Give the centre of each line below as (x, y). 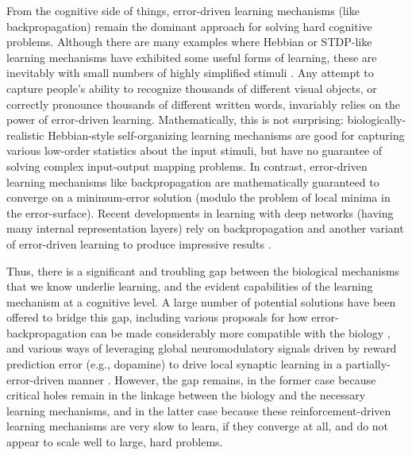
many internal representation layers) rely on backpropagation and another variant (205, 228)
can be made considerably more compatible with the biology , (240, 332)
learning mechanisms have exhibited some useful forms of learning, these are (192, 57)
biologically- (377, 120)
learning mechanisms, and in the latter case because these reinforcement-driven (199, 410)
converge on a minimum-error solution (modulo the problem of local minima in (198, 197)
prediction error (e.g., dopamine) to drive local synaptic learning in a (174, 364)
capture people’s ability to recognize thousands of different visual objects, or (192, 88)
